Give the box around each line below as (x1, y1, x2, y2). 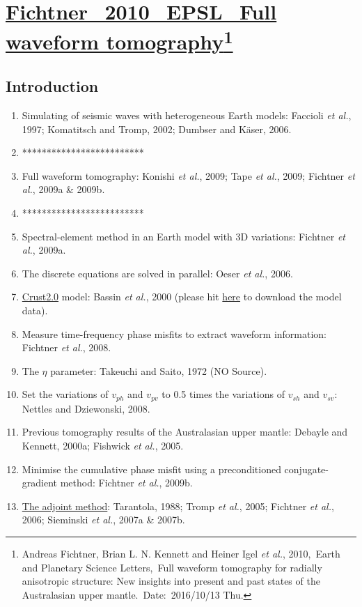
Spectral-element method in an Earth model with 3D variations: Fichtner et (22, 229, 345, 243)
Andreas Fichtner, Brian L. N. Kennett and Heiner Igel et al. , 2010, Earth (22, 546, 340, 561)
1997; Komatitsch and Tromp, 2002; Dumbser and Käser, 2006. (22, 121, 292, 136)
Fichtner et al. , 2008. (22, 340, 111, 355)
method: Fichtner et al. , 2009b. (60, 475, 193, 490)
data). (22, 303, 48, 318)
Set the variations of (22, 387, 109, 401)
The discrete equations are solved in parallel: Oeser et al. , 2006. (22, 266, 293, 280)
